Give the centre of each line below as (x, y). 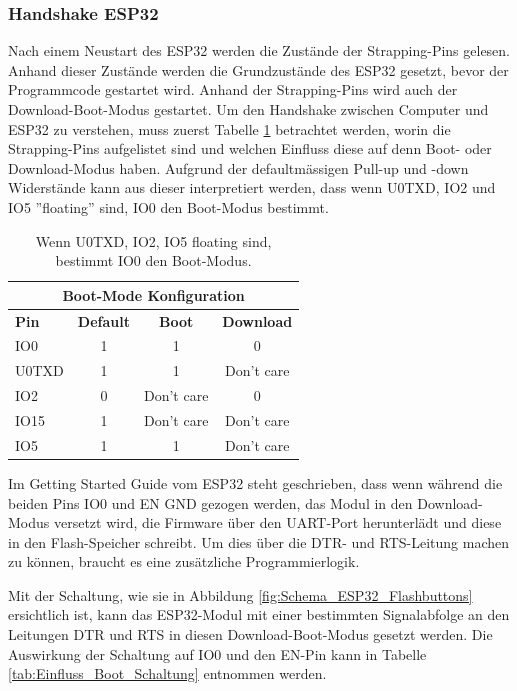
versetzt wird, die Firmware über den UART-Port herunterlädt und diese (277, 522)
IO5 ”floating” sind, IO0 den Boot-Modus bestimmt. (168, 206)
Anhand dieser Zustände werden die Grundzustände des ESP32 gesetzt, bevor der (258, 69)
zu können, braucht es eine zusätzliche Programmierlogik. (184, 561)
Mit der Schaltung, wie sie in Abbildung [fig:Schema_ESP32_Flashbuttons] (240, 594)
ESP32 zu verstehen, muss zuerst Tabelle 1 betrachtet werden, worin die (229, 128)
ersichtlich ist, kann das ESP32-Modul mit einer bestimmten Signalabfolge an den (259, 614)
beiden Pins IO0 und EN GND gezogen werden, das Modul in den (210, 502)
